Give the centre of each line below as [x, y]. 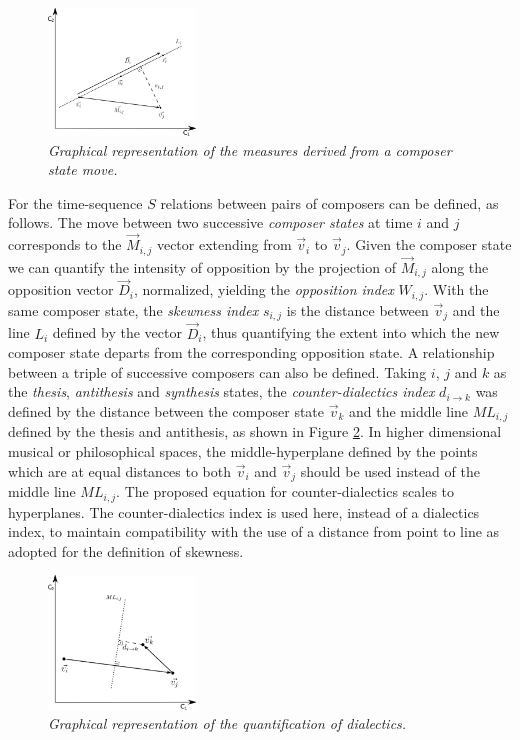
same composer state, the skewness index [133, 309]
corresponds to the [65, 244]
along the [460, 266]
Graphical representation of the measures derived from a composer [250, 149]
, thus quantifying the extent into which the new [351, 332]
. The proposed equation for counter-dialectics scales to [285, 491]
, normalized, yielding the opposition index [263, 289]
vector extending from [224, 244]
